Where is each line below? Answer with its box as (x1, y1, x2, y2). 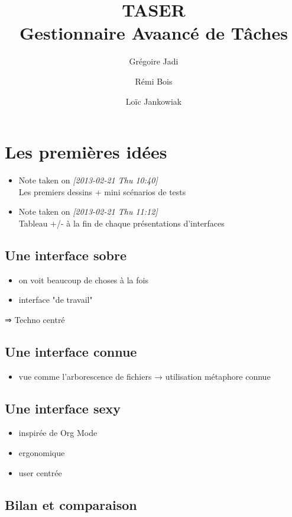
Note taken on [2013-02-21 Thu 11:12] (18, 205, 158, 218)
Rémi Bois (135, 75, 173, 87)
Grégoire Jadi (129, 55, 179, 67)
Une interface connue (5, 342, 137, 360)
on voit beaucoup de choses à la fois (18, 273, 148, 286)
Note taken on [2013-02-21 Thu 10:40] (18, 174, 158, 186)
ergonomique (18, 446, 65, 458)
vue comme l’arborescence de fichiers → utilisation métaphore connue (18, 370, 271, 382)
